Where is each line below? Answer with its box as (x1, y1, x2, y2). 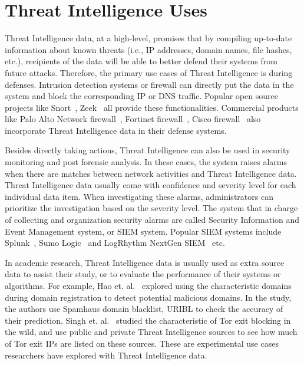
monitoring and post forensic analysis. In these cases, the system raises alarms (5, 156, 287, 168)
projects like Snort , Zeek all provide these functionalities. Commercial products (5, 101, 299, 113)
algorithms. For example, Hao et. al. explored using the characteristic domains (5, 279, 292, 291)
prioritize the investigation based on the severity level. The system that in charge (5, 202, 298, 214)
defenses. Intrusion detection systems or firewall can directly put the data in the (5, 78, 294, 90)
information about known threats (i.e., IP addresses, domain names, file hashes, (5, 43, 292, 55)
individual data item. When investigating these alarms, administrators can (5, 190, 273, 202)
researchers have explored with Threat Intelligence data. (5, 348, 207, 361)
